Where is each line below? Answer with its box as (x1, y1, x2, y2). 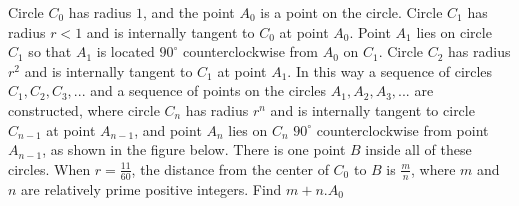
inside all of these (365, 139, 472, 160)
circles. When (8, 158, 91, 179)
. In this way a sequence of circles (287, 60, 493, 81)
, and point (134, 119, 202, 140)
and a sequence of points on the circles (90, 80, 327, 101)
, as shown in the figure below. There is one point (42, 139, 346, 160)
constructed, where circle (8, 99, 160, 120)
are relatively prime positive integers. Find (21, 178, 282, 199)
